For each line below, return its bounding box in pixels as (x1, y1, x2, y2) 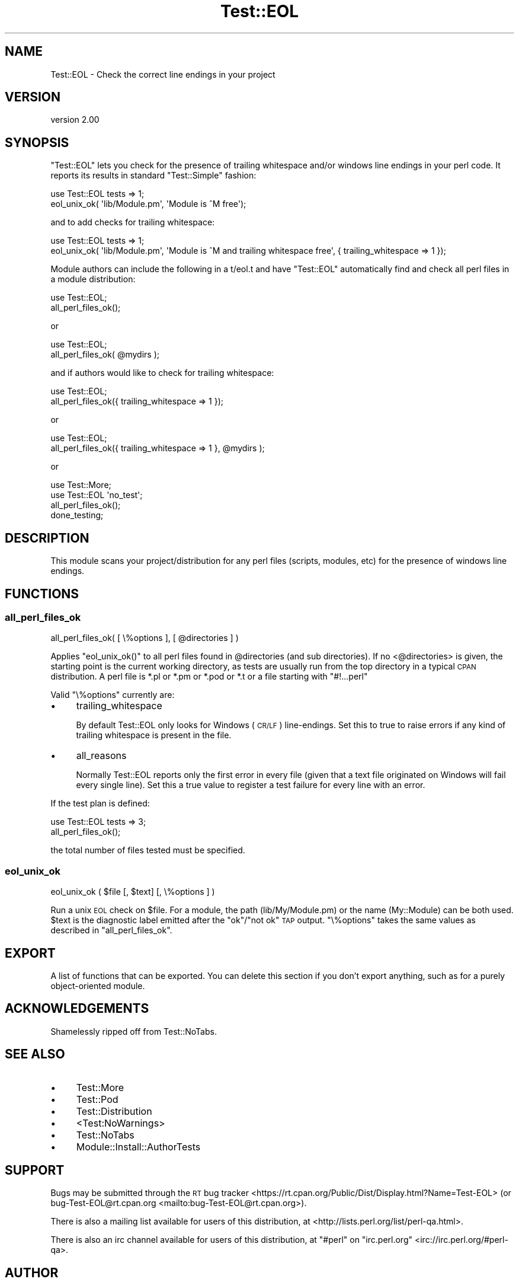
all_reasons (76, 750, 127, 762)
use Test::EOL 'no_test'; (50, 490, 143, 500)
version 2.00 (50, 114, 100, 125)
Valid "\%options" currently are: (50, 690, 175, 700)
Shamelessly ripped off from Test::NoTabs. (50, 1026, 217, 1037)
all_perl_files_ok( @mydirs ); (50, 349, 159, 360)
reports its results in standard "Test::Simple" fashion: (50, 170, 257, 181)
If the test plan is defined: (50, 798, 150, 809)
